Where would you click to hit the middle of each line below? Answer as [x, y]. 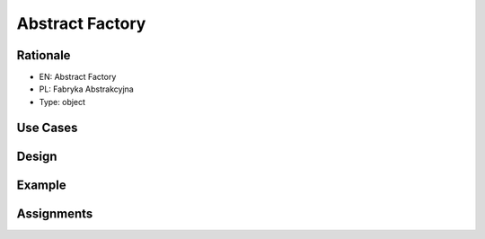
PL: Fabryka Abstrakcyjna [86, 89]
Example [41, 185]
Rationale [44, 55]
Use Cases [47, 127]
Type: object [62, 102]
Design [37, 156]
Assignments [55, 213]
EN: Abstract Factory [78, 77]
